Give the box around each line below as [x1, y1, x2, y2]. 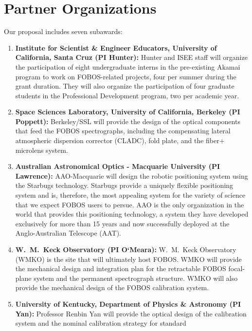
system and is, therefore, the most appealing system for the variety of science [15, 190, 246, 200]
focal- [228, 263, 245, 274]
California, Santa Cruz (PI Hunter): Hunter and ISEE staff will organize [15, 52, 248, 62]
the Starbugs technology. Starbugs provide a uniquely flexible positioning [15, 180, 234, 190]
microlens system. [15, 145, 68, 155]
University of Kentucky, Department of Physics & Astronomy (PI [15, 298, 241, 309]
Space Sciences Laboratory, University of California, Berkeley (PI [15, 107, 240, 117]
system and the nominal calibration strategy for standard [15, 318, 186, 328]
